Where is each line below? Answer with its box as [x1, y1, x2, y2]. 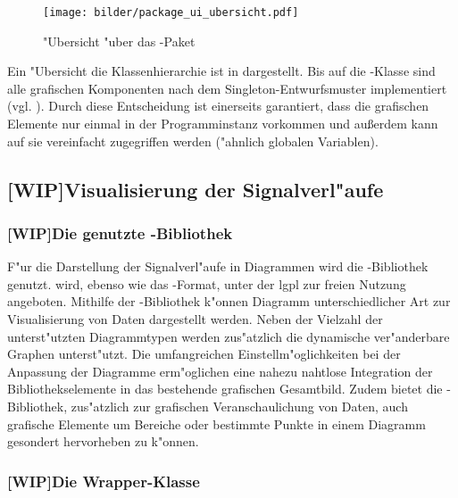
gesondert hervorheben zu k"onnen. [7, 432, 199, 451]
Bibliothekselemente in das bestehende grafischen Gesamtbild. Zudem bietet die [7, 379, 443, 398]
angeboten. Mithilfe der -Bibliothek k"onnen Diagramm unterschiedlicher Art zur [7, 292, 451, 311]
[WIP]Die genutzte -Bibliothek [7, 221, 233, 244]
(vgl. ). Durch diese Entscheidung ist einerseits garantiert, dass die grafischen [7, 96, 429, 115]
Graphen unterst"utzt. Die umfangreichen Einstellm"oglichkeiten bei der [7, 344, 401, 363]
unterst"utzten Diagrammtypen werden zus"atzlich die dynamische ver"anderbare [7, 327, 450, 345]
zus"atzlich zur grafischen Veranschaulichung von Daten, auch [71, 396, 408, 415]
